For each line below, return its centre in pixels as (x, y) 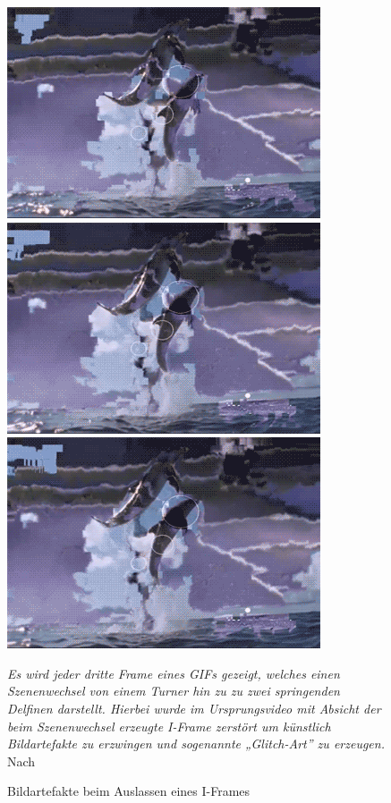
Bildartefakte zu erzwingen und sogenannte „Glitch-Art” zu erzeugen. (196, 744)
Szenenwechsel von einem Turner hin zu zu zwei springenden (174, 691)
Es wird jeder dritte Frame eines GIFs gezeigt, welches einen (174, 673)
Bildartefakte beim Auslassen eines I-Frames (129, 791)
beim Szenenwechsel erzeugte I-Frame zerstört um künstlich (169, 726)
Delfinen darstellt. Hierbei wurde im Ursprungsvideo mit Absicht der (194, 708)
